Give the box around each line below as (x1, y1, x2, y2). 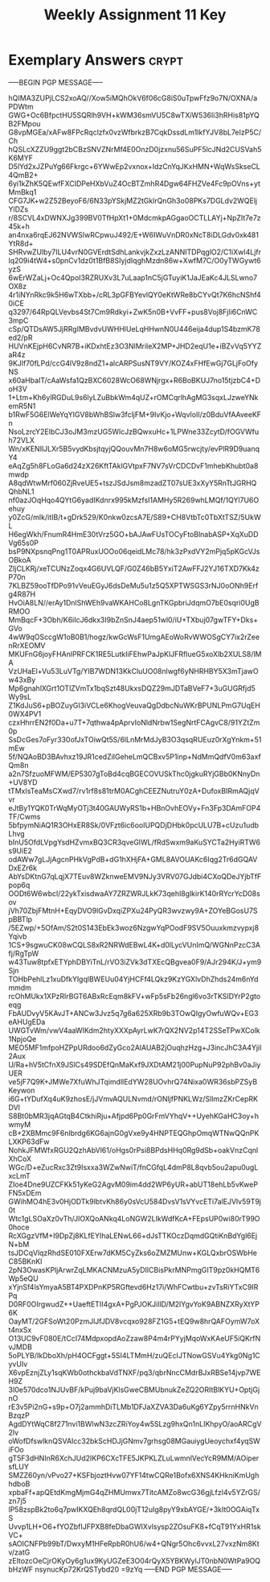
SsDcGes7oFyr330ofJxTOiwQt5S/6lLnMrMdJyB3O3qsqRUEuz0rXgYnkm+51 (8, 734, 262, 744)
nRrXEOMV (8, 640, 46, 650)
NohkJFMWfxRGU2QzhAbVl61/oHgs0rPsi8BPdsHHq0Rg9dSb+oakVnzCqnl (8, 1145, 259, 1154)
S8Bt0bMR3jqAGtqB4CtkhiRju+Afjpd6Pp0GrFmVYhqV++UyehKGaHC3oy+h (8, 1111, 260, 1121)
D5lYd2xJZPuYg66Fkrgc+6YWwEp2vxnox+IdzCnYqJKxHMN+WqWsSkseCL (8, 161, 261, 171)
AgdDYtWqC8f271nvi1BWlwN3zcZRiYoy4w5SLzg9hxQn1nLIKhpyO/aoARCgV (8, 1419, 262, 1428)
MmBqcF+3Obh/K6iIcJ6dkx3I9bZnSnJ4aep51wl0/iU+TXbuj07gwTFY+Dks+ (8, 614, 259, 625)
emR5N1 (8, 401, 36, 411)
